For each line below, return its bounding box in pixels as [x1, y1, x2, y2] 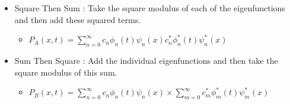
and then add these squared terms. [14, 13, 141, 25]
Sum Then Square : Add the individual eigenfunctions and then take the [14, 54, 278, 66]
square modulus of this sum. [14, 66, 117, 78]
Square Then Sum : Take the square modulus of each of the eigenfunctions [14, 2, 285, 14]
